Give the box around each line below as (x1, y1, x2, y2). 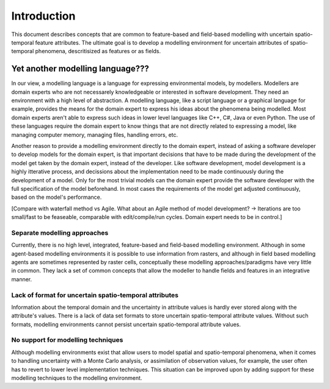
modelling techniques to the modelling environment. (11, 374, 142, 382)
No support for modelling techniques (11, 336, 123, 344)
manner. (11, 275, 32, 283)
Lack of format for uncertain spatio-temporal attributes (11, 291, 178, 299)
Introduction (11, 9, 76, 23)
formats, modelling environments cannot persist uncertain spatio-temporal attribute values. (11, 320, 241, 328)
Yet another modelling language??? (11, 64, 149, 74)
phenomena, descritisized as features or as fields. (35, 48, 161, 55)
